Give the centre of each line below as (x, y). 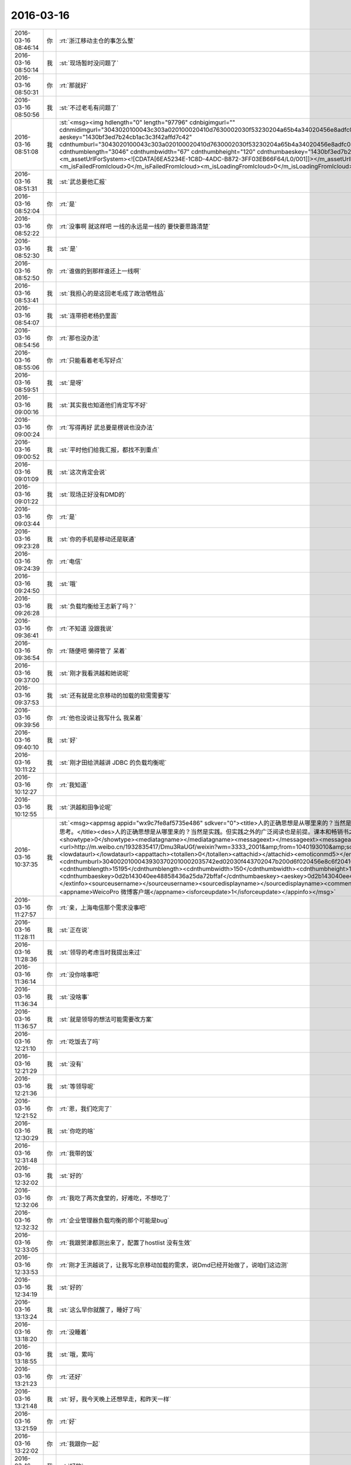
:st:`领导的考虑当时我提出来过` (101, 952)
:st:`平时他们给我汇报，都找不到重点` (109, 449)
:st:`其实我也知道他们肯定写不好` (104, 405)
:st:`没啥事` (74, 997)
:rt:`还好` (71, 1377)
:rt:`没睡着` (74, 1332)
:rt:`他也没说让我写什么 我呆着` (101, 718)
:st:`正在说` (74, 930)
